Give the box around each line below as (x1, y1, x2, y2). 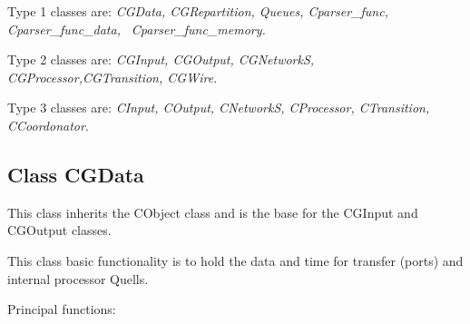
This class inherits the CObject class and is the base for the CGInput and (7, 202, 418, 221)
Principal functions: (7, 299, 116, 319)
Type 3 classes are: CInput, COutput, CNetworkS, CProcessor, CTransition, (7, 98, 430, 117)
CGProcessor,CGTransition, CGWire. (7, 67, 218, 86)
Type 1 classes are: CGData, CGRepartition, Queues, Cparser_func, (7, 2, 388, 20)
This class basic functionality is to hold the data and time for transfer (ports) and (7, 250, 464, 270)
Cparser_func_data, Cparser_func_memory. (7, 19, 266, 38)
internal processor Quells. (7, 269, 149, 288)
